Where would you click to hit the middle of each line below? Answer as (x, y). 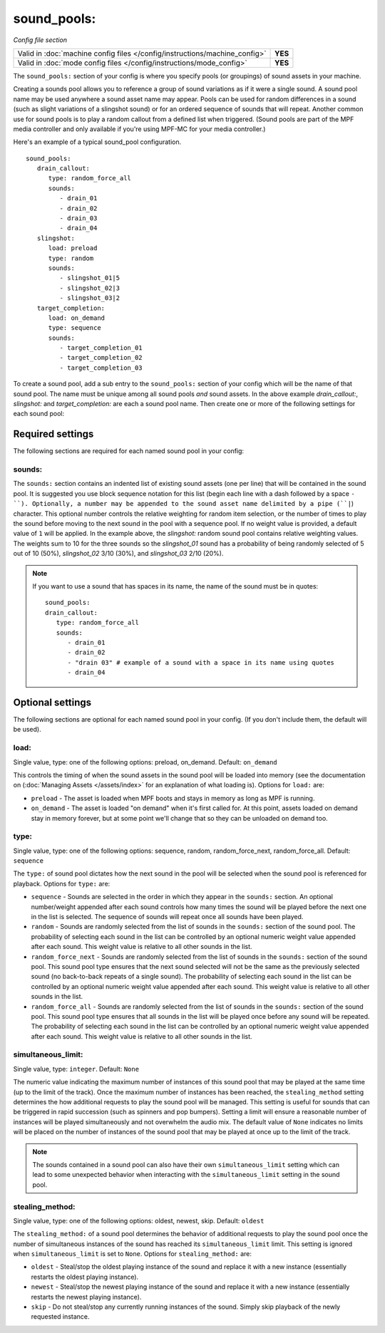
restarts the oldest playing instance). (85, 1277)
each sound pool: (39, 414)
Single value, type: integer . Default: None (76, 1069)
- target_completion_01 (101, 348)
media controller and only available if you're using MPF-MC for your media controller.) (139, 129)
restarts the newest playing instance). (86, 1297)
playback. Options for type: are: (62, 883)
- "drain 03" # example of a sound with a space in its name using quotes (201, 662)
